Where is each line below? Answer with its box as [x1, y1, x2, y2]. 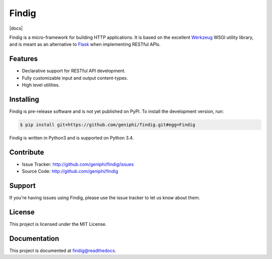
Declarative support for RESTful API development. [22, 68, 126, 74]
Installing [9, 95, 40, 103]
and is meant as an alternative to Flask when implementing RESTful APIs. [9, 41, 161, 47]
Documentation [9, 234, 59, 243]
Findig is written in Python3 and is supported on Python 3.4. [9, 135, 134, 141]
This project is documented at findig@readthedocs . [9, 247, 116, 253]
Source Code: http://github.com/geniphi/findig [22, 168, 118, 174]
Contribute [9, 148, 44, 156]
